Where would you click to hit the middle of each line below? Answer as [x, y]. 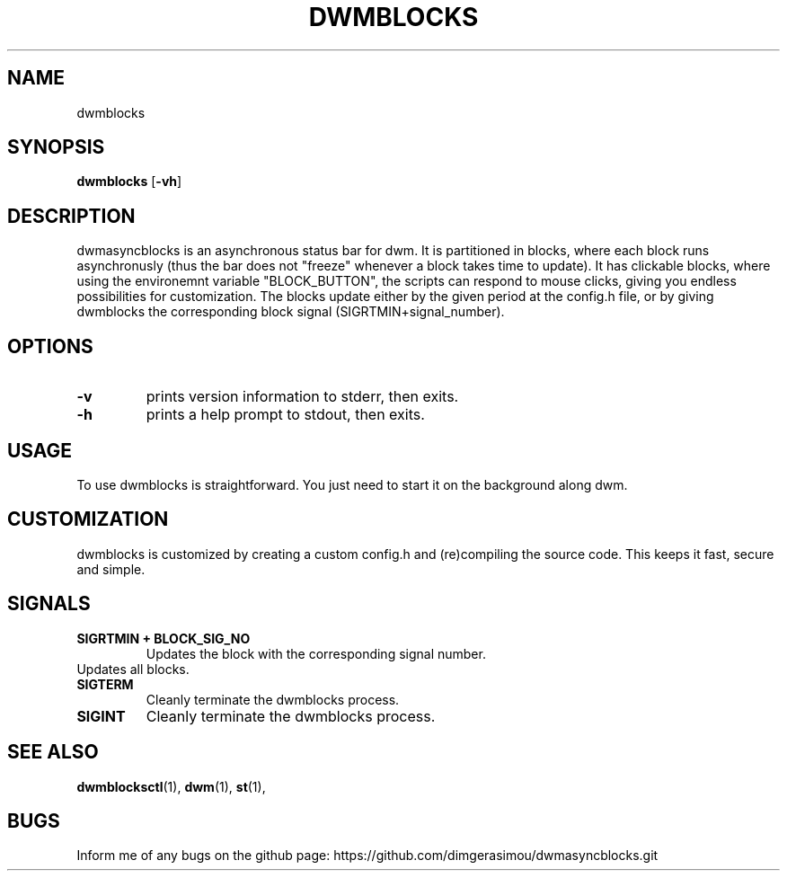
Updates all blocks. [133, 669]
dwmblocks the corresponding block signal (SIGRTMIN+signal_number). [291, 312]
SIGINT [101, 716]
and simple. [111, 569]
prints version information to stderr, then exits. [302, 397]
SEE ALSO [53, 752]
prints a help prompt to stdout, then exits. [285, 415]
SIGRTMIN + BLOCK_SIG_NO [164, 638]
